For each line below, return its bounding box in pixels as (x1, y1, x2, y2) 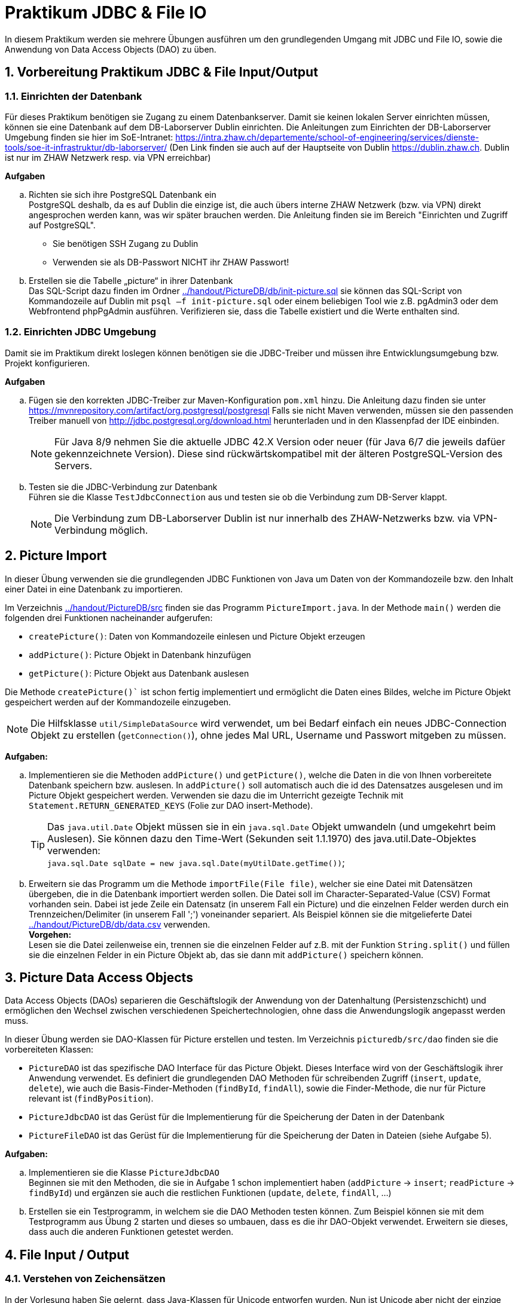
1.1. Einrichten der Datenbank (5, 90, 142, 102)
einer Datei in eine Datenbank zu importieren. (5, 583, 183, 594)
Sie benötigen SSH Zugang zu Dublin (53, 238, 199, 249)
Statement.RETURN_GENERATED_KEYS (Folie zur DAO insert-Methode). (29, 800, 313, 810)
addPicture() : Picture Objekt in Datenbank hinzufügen (29, 649, 251, 660)
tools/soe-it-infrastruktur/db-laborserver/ (5, 142, 167, 152)
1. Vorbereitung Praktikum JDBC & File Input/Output (5, 65, 318, 80)
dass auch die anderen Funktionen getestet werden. (29, 1226, 234, 1237)
